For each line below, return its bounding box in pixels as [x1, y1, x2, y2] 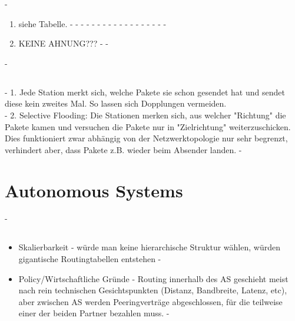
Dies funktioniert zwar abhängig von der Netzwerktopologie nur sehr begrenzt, [5, 132, 288, 144]
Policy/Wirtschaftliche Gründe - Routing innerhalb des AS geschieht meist [18, 272, 289, 284]
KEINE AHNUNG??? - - [18, 37, 108, 49]
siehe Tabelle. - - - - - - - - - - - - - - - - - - [18, 17, 167, 29]
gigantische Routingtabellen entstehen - [18, 253, 161, 265]
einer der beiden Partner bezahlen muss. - [18, 307, 170, 319]
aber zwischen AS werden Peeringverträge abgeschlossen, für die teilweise [18, 295, 283, 307]
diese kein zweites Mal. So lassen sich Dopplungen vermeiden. [5, 97, 227, 110]
